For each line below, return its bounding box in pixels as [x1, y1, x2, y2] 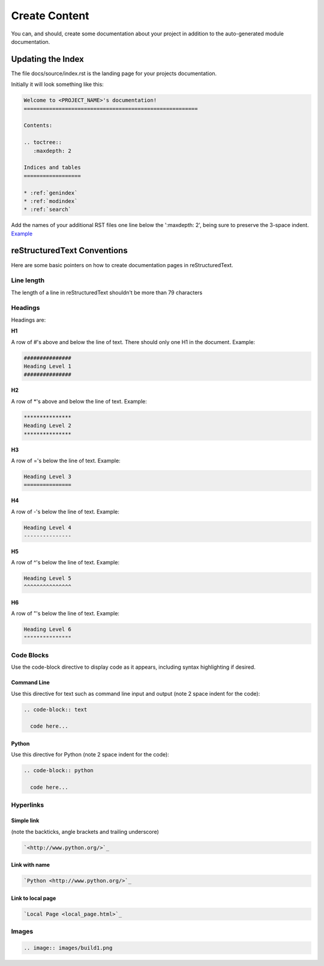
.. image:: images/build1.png [23, 944, 113, 952]
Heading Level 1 [23, 363, 72, 370]
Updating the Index [11, 54, 84, 64]
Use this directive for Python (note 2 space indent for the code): [11, 751, 169, 758]
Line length [11, 276, 45, 285]
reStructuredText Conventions [11, 246, 128, 256]
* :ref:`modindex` [23, 198, 78, 204]
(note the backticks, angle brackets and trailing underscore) [11, 828, 159, 835]
